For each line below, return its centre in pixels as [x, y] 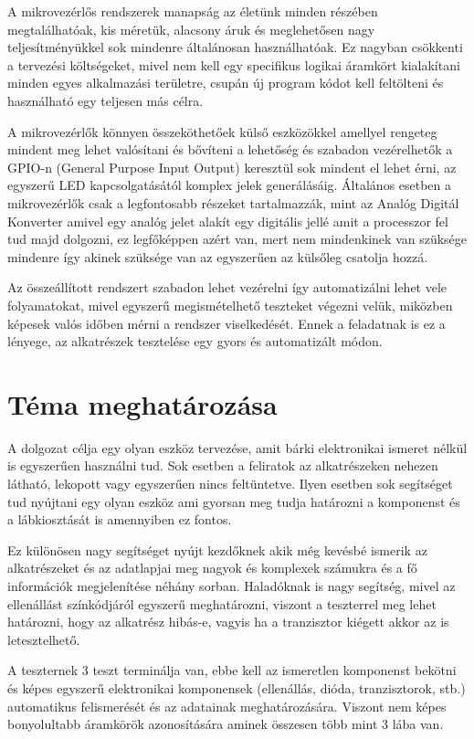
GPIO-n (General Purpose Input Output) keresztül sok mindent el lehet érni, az [232, 167]
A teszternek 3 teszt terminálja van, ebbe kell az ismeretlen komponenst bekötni [232, 670]
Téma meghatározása [142, 403]
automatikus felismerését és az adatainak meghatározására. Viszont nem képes [227, 706]
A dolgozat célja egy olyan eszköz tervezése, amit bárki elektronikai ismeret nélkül [237, 447]
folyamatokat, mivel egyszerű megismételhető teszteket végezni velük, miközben [230, 305]
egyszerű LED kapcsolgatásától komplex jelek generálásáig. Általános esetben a [230, 185]
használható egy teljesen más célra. [105, 100]
